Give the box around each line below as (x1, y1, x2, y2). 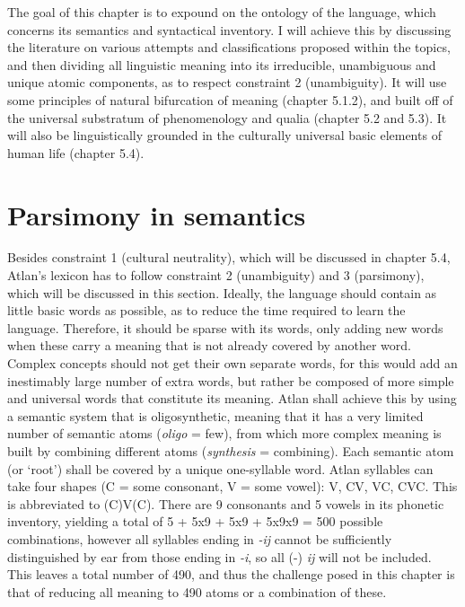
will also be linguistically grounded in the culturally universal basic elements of (7, 126, 442, 145)
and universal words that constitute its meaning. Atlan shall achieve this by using (7, 389, 457, 408)
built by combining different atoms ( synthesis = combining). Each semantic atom (7, 442, 454, 460)
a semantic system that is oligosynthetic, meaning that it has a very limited (7, 406, 424, 425)
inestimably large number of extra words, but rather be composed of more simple (7, 371, 454, 390)
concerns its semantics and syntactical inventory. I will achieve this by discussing (7, 20, 452, 39)
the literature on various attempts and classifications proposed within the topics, (7, 38, 451, 57)
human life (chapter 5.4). (7, 143, 145, 162)
